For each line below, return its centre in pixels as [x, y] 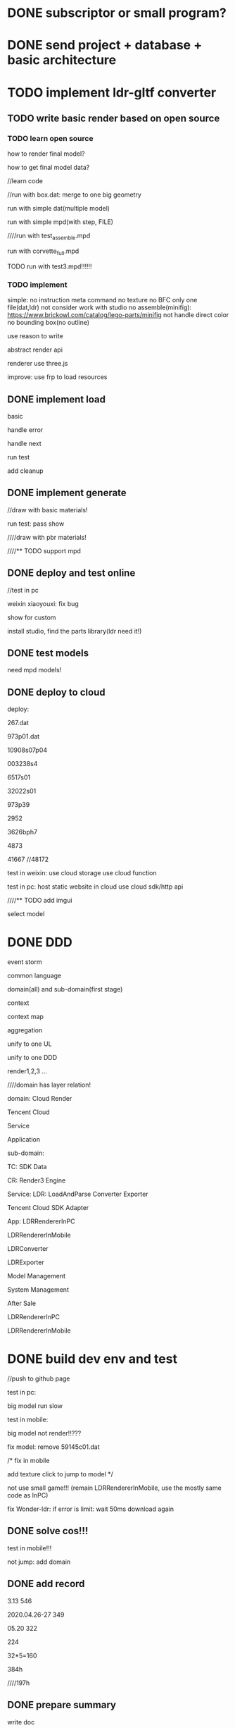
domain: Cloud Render [40, 1099]
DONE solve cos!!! [48, 1531]
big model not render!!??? [44, 1433]
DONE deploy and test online [71, 573]
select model [26, 914]
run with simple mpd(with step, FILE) [61, 222]
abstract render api [35, 350]
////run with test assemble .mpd [49, 236]
